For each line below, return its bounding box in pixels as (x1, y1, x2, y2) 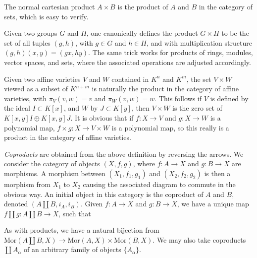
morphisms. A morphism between (4, 168, 105, 178)
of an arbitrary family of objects (24, 244, 121, 255)
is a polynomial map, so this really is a (111, 122, 229, 132)
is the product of (117, 1, 168, 11)
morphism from (4, 179, 51, 189)
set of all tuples (4, 37, 51, 48)
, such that (58, 208, 91, 218)
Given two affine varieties (4, 73, 81, 84)
